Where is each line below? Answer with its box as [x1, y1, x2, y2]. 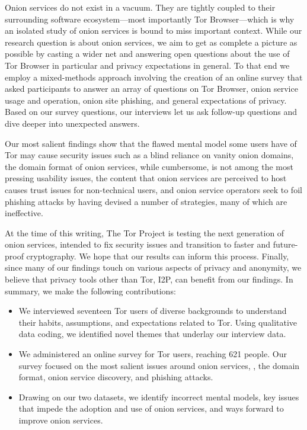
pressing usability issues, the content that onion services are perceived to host [5, 172, 287, 184]
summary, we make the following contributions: [5, 284, 176, 297]
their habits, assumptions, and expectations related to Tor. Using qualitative [18, 316, 298, 328]
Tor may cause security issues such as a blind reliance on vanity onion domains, [5, 149, 294, 161]
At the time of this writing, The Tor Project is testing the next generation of [5, 226, 284, 239]
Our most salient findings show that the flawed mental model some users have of [5, 137, 297, 149]
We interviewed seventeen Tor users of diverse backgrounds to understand [18, 304, 287, 317]
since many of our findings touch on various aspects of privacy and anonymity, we [5, 261, 302, 274]
